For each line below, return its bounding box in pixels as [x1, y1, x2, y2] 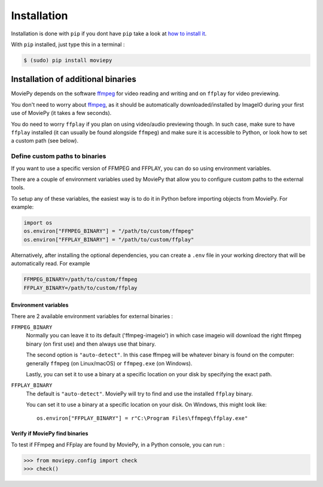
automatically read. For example [11, 260, 90, 267]
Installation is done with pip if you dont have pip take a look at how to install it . [11, 30, 207, 37]
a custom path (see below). [11, 137, 79, 144]
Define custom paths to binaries [11, 152, 106, 161]
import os [23, 219, 53, 226]
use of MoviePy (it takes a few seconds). [11, 110, 112, 117]
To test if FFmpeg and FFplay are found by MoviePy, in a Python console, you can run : [11, 441, 225, 448]
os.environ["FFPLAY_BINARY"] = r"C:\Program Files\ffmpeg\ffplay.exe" [36, 415, 248, 422]
